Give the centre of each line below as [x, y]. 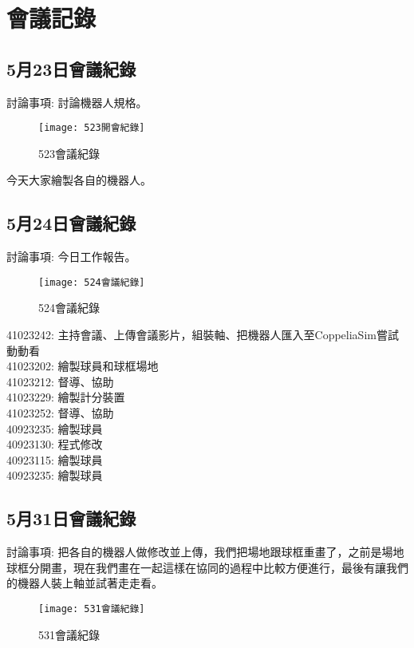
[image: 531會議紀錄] [92, 608]
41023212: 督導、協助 [60, 381]
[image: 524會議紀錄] [92, 282]
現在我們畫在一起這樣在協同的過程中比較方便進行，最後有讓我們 [241, 567]
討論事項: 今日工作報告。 [71, 257]
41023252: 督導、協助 [60, 413]
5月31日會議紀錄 [71, 518]
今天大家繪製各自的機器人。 [79, 180]
